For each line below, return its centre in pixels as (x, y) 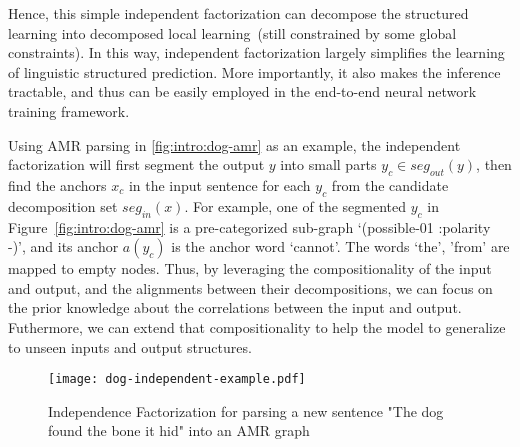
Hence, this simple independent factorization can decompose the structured (238, 13)
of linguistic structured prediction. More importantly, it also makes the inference (254, 71)
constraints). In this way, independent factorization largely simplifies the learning (256, 52)
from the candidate (390, 184)
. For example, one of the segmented (295, 205)
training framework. (69, 110)
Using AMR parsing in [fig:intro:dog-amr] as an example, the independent (234, 144)
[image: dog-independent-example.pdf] (177, 379)
